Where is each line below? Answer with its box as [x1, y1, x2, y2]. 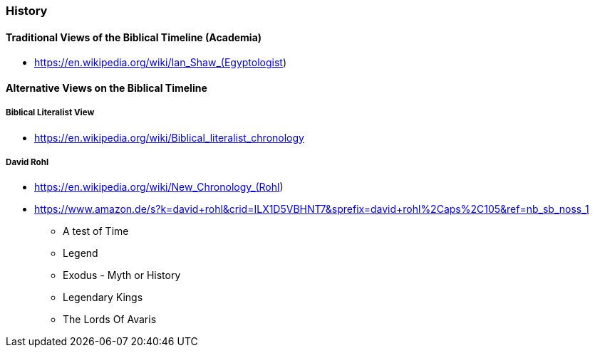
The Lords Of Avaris [63, 313, 157, 326]
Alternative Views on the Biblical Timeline [6, 81, 207, 94]
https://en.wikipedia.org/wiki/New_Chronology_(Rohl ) [34, 181, 284, 194]
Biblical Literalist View [6, 107, 95, 118]
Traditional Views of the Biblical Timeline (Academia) [6, 31, 262, 43]
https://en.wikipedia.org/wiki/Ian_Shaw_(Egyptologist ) [34, 56, 287, 69]
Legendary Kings [63, 291, 143, 304]
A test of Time [63, 225, 129, 238]
